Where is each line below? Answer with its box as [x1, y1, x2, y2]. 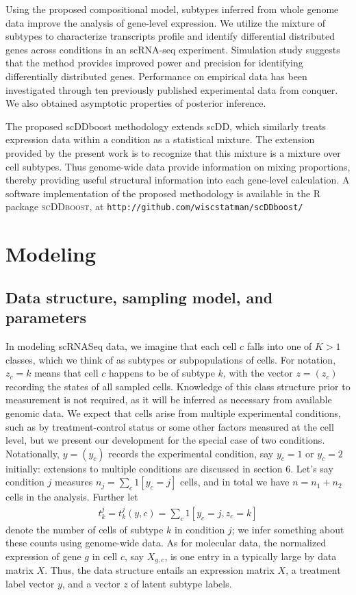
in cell [92, 548, 118, 563]
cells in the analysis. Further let [5, 490, 138, 504]
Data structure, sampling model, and [5, 286, 273, 307]
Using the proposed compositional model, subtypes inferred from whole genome [5, 2, 339, 16]
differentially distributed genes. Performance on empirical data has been [5, 68, 307, 83]
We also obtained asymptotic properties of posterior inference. [5, 96, 266, 110]
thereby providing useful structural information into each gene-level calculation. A [5, 173, 350, 187]
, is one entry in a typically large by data [164, 548, 337, 563]
